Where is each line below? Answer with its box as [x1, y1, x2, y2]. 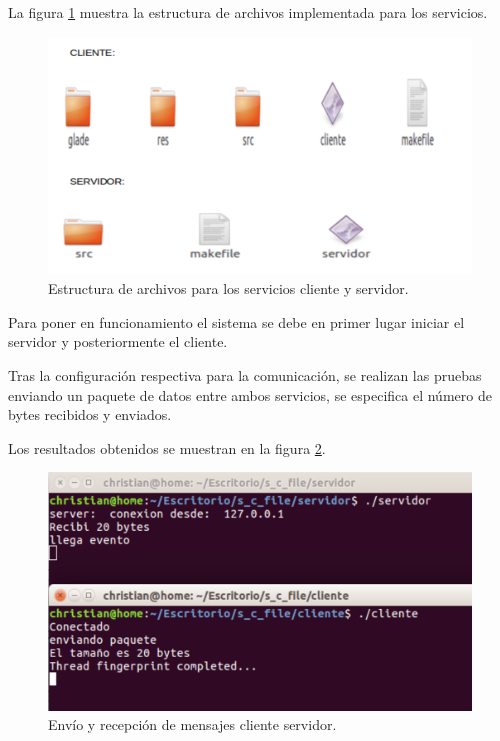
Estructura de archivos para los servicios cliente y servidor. [48, 278, 409, 299]
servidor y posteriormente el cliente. [8, 331, 228, 352]
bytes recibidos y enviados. [8, 404, 172, 425]
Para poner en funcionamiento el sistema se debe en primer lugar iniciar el [8, 311, 465, 332]
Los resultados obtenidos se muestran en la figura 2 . [8, 437, 326, 458]
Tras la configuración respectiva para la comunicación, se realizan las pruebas [8, 365, 482, 386]
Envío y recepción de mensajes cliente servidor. [48, 714, 337, 735]
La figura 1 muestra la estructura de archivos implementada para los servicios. [8, 2, 488, 22]
